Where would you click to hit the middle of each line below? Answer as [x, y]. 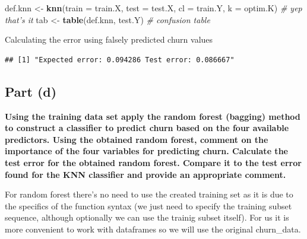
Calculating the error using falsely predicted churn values [109, 39]
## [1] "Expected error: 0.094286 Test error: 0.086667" [120, 60]
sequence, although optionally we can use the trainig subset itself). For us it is [147, 217]
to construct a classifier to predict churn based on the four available [147, 128]
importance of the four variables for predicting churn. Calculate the [146, 151]
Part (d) [31, 91]
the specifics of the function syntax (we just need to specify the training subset [148, 205]
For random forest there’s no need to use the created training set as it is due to [149, 194]
